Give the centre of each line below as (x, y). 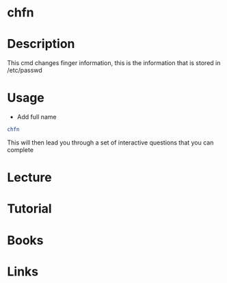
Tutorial (30, 209)
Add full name (37, 117)
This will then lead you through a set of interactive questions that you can (110, 143)
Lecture (30, 178)
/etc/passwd (25, 71)
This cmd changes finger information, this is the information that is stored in (114, 63)
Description (41, 44)
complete (21, 149)
